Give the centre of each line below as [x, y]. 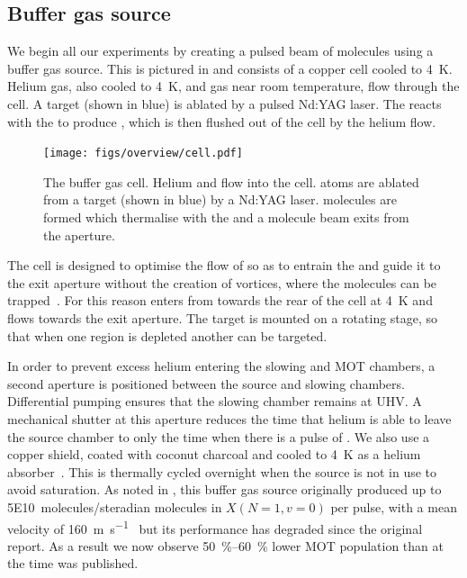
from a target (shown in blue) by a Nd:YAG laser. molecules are [220, 199]
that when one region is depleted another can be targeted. [167, 335]
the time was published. [73, 563]
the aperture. [79, 235]
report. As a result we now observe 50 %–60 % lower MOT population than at [225, 545]
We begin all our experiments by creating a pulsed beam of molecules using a [220, 51]
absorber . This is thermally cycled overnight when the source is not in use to [222, 471]
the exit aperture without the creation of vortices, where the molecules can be [222, 282]
